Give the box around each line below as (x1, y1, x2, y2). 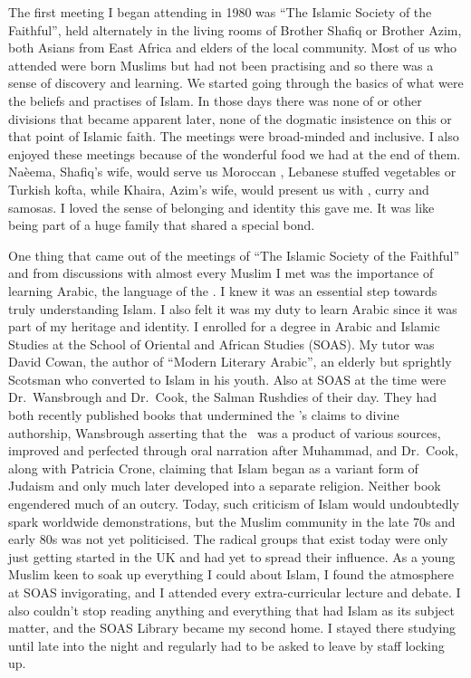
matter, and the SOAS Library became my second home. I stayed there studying (8, 618, 457, 637)
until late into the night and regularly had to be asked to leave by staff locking (8, 635, 445, 654)
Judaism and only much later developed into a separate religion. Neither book (8, 476, 441, 495)
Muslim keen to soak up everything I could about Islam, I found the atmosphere (8, 565, 454, 584)
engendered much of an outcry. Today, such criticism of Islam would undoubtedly (8, 494, 459, 513)
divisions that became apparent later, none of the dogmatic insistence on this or (8, 109, 452, 128)
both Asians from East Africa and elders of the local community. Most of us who (8, 38, 457, 57)
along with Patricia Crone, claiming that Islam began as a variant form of (8, 458, 418, 477)
